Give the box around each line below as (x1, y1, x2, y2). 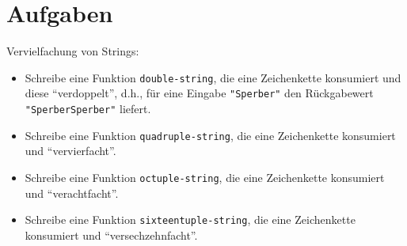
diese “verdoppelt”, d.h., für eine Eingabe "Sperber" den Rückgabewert (25, 85, 374, 101)
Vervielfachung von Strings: (6, 43, 139, 59)
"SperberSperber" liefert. (25, 100, 151, 117)
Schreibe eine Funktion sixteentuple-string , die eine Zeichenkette (25, 211, 356, 228)
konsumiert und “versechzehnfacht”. (25, 226, 198, 243)
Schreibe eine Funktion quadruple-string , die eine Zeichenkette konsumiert (25, 127, 396, 143)
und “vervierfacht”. (25, 142, 116, 159)
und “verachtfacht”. (25, 184, 119, 201)
